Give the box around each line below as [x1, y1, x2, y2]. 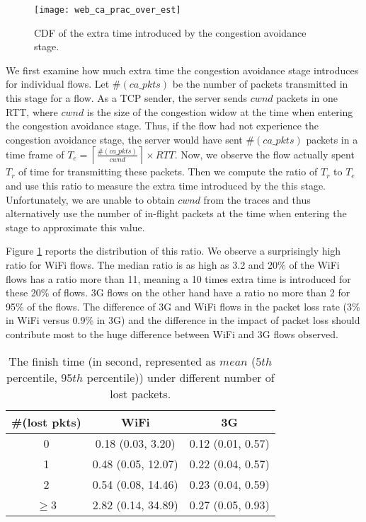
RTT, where [6, 104, 58, 119]
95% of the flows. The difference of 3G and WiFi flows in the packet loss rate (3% [6, 298, 360, 313]
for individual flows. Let [6, 76, 110, 91]
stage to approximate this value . [6, 219, 145, 234]
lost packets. [110, 385, 171, 402]
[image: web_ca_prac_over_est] [34, 5, 181, 15]
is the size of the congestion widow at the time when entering [86, 104, 353, 119]
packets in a [306, 132, 358, 146]
